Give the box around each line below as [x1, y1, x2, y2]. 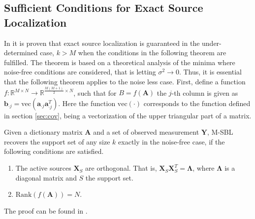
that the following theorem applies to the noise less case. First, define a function [4, 76, 246, 86]
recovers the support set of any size [4, 136, 110, 146]
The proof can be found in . [4, 205, 88, 216]
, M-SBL [207, 127, 233, 137]
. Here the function [58, 98, 116, 108]
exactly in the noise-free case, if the [118, 136, 225, 146]
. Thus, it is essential [179, 67, 242, 77]
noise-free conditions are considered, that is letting [4, 67, 156, 77]
